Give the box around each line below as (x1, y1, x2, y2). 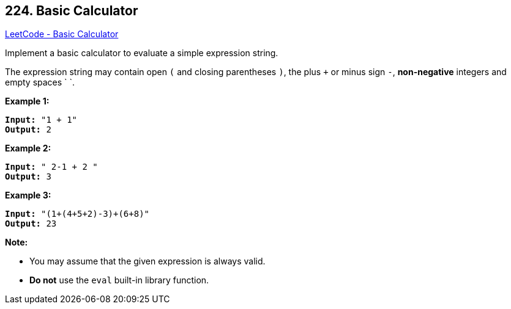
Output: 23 (5, 219, 57, 229)
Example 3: (5, 190, 51, 201)
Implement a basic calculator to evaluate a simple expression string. (5, 48, 278, 59)
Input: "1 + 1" (5, 115, 78, 125)
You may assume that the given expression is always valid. (29, 256, 266, 267)
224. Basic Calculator (5, 3, 138, 18)
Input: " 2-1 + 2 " (5, 162, 98, 172)
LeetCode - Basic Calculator (5, 29, 119, 40)
